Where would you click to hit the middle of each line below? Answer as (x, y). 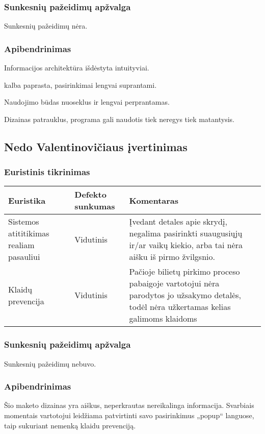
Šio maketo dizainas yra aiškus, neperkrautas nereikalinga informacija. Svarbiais (129, 405)
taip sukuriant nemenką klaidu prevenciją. (70, 425)
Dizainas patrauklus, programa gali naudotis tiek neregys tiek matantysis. (119, 119)
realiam (21, 245)
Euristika (27, 200)
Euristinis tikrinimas (47, 172)
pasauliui (24, 257)
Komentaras (154, 200)
